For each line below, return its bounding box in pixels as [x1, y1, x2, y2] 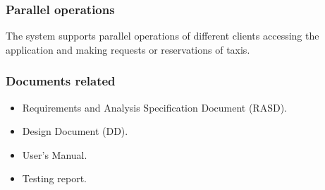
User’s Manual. [22, 147, 87, 162]
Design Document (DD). [22, 124, 128, 138]
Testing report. [22, 171, 87, 186]
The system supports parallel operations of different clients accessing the [6, 28, 319, 43]
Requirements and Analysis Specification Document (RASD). [22, 100, 287, 114]
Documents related [6, 72, 116, 90]
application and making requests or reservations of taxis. [6, 42, 250, 57]
